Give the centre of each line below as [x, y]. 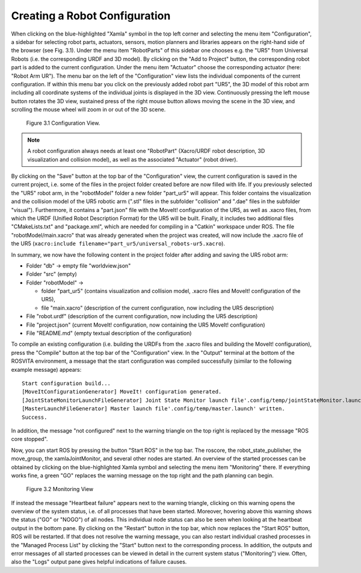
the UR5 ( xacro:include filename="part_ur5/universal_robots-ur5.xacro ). [118, 243]
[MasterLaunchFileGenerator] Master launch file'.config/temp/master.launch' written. [153, 409]
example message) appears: [46, 369]
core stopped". [29, 439]
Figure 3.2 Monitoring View [60, 489]
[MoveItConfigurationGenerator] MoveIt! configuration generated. [122, 392]
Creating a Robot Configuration [91, 16]
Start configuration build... [66, 384]
